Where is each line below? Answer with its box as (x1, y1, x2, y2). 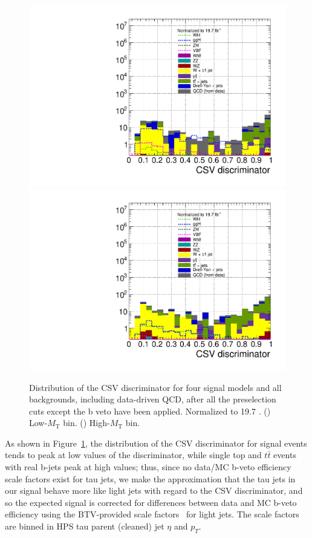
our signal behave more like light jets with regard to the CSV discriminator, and (5, 484, 303, 497)
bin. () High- (63, 416, 110, 429)
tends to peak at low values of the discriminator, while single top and (5, 448, 262, 461)
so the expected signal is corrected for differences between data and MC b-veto (5, 496, 297, 508)
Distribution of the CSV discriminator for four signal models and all (29, 381, 282, 393)
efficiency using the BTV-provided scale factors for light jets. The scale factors (5, 508, 299, 520)
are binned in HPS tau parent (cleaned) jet (5, 520, 164, 533)
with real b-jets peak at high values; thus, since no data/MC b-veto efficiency (5, 461, 291, 473)
